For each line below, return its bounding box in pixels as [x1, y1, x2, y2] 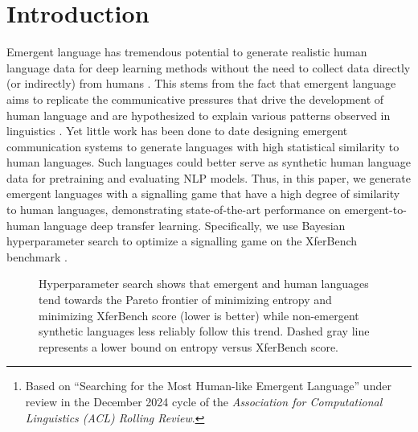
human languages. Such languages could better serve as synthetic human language [6, 154, 411, 171]
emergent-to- [344, 201, 407, 218]
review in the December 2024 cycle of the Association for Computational [25, 393, 383, 409]
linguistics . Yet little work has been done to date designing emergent [6, 122, 348, 139]
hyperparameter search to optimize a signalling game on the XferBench [6, 232, 358, 249]
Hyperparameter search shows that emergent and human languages [39, 275, 369, 292]
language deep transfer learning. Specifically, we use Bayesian [43, 216, 346, 233]
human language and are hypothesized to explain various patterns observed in [6, 106, 391, 123]
